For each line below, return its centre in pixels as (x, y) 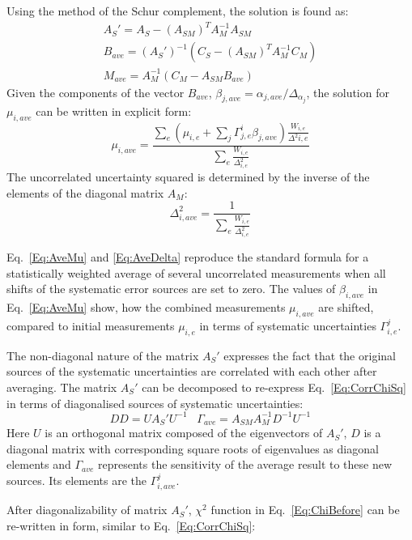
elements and (39, 464)
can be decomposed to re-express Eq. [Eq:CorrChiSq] (274, 387)
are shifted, (346, 307)
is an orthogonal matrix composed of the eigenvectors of (184, 433)
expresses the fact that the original (310, 355)
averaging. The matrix (62, 387)
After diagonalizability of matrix (87, 510)
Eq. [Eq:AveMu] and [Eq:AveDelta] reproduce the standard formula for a (188, 257)
